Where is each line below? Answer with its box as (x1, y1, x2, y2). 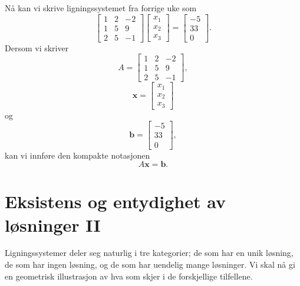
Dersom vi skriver (5, 41, 69, 54)
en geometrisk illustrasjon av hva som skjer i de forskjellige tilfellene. (5, 269, 253, 282)
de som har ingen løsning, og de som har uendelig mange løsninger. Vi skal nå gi (5, 258, 295, 271)
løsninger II (5, 212, 101, 236)
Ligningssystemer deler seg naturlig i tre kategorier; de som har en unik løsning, (5, 246, 294, 259)
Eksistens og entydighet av (5, 189, 226, 213)
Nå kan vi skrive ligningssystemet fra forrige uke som (5, 2, 197, 14)
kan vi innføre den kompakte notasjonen (5, 149, 150, 161)
